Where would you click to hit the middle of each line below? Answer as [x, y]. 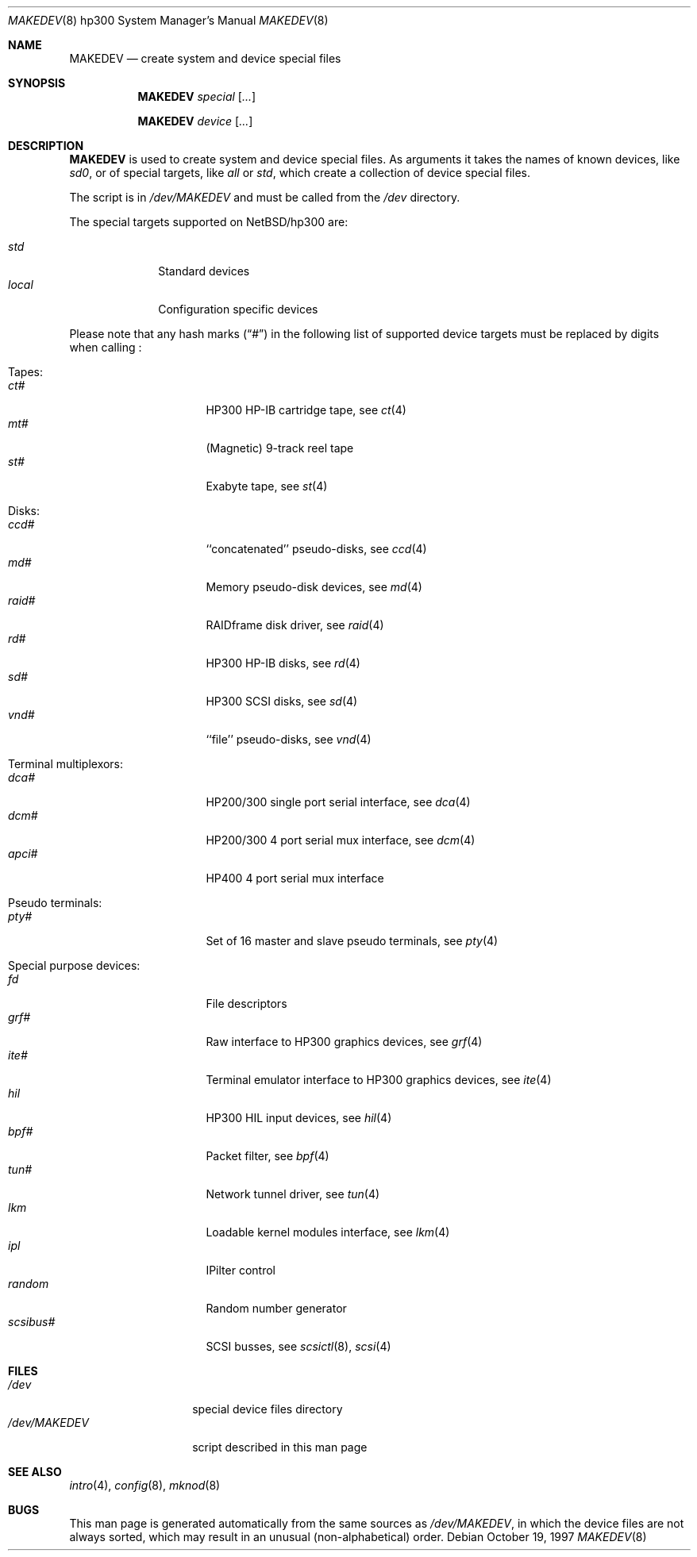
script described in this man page [280, 1447]
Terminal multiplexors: [66, 764]
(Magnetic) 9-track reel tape [280, 448]
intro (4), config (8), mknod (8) [145, 1485]
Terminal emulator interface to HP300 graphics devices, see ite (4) [379, 1080]
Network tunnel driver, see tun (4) [293, 1194]
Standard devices [204, 271]
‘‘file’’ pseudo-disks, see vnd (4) [289, 739]
